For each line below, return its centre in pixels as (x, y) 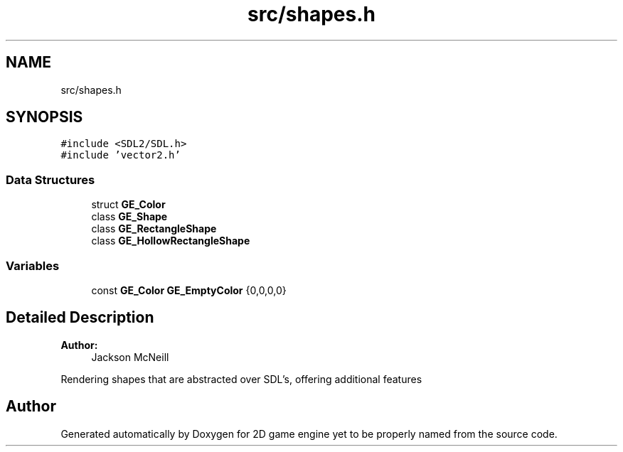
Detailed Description (80, 318)
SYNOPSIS (44, 117)
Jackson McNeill (130, 357)
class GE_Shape (129, 217)
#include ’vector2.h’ (121, 155)
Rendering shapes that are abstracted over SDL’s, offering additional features (241, 379)
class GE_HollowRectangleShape (171, 241)
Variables (33, 265)
